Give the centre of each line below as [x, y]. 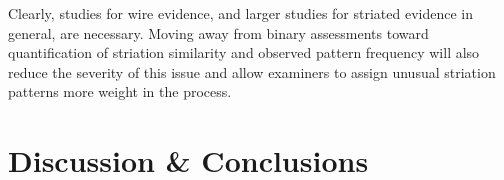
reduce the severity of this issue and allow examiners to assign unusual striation [252, 71]
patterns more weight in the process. [120, 91]
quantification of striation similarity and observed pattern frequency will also [244, 52]
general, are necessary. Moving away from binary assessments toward [218, 32]
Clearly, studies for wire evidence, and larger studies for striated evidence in [240, 13]
